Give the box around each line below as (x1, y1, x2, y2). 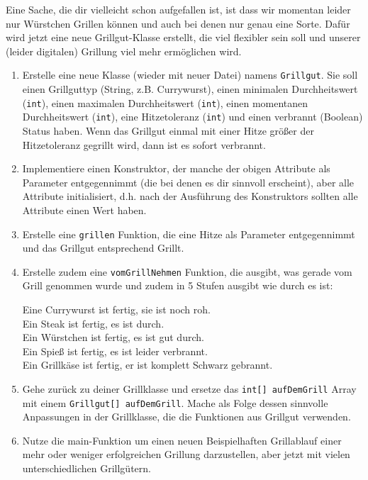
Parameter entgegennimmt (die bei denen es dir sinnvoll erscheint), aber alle (22, 174, 355, 189)
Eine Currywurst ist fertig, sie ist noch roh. (22, 302, 211, 316)
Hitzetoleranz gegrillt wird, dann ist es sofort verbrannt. (22, 137, 266, 152)
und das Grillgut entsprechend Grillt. (22, 240, 184, 255)
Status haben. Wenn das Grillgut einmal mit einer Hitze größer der (22, 123, 314, 138)
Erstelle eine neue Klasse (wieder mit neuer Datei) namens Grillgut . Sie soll (22, 67, 358, 82)
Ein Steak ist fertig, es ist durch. (22, 316, 165, 330)
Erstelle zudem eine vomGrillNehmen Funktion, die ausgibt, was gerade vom (22, 264, 352, 279)
